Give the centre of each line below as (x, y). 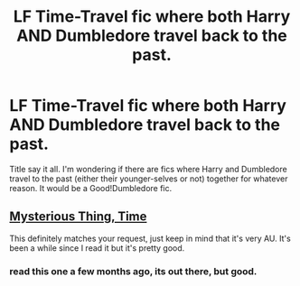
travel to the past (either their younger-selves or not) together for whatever (149, 179)
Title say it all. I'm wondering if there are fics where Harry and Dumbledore (148, 169)
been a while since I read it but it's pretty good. (97, 248)
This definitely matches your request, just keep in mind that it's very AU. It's (150, 238)
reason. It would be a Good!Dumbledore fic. (91, 188)
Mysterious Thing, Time (78, 217)
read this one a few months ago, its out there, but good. (133, 271)
